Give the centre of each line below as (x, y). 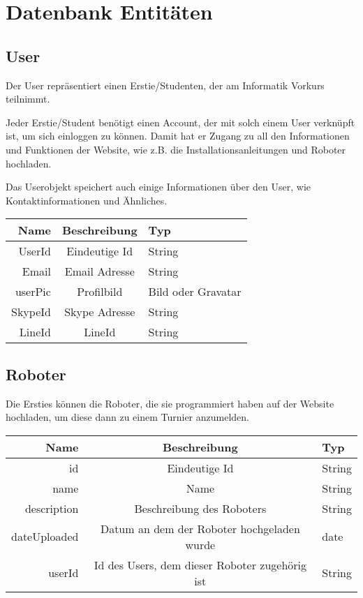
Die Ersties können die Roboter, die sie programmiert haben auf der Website (170, 403)
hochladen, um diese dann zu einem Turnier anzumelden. (128, 417)
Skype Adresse (100, 312)
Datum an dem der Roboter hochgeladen (200, 528)
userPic (33, 292)
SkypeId (31, 312)
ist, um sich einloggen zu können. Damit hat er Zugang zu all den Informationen (178, 136)
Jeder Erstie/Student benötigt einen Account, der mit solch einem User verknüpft (180, 122)
